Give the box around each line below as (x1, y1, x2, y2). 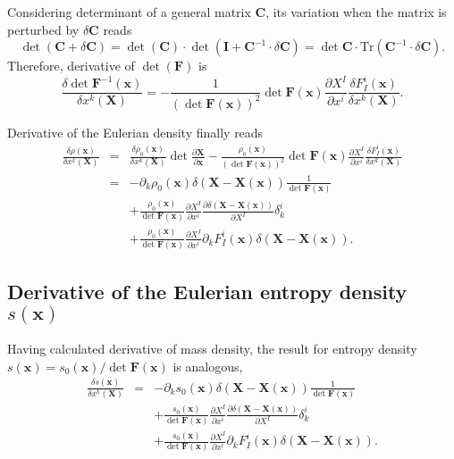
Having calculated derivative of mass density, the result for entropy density (7, 339, 417, 358)
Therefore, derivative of (7, 56, 135, 75)
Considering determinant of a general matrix (7, 3, 251, 21)
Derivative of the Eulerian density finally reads (7, 122, 264, 141)
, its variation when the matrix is (265, 3, 447, 21)
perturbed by (7, 20, 80, 38)
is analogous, (172, 356, 243, 375)
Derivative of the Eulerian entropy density (7, 278, 408, 305)
